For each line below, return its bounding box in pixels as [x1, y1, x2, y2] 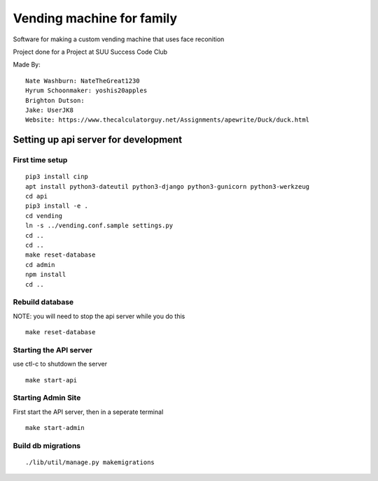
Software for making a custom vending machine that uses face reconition [13, 35, 225, 43]
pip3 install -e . [25, 202, 89, 210]
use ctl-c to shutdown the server [13, 360, 108, 368]
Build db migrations [13, 440, 81, 450]
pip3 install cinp [25, 173, 89, 181]
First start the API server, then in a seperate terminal [13, 408, 164, 416]
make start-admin [25, 424, 85, 432]
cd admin [25, 261, 55, 268]
